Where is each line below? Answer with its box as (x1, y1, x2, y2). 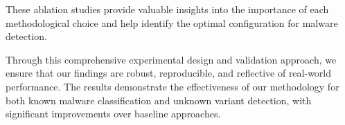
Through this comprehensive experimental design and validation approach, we (6, 52, 337, 66)
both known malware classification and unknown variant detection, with (6, 93, 312, 107)
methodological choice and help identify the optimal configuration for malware (6, 15, 338, 30)
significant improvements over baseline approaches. (6, 106, 221, 121)
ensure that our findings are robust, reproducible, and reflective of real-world (6, 66, 332, 80)
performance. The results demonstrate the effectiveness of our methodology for (6, 79, 339, 93)
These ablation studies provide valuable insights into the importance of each (6, 2, 329, 16)
